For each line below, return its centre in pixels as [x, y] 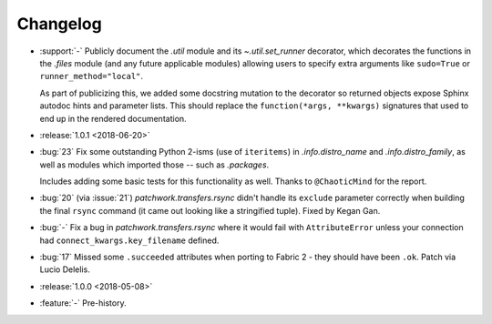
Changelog [59, 24]
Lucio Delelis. [65, 269]
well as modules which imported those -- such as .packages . [154, 165]
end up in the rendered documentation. [113, 118]
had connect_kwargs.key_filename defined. [129, 240]
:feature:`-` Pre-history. [83, 303]
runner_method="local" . [92, 76]
